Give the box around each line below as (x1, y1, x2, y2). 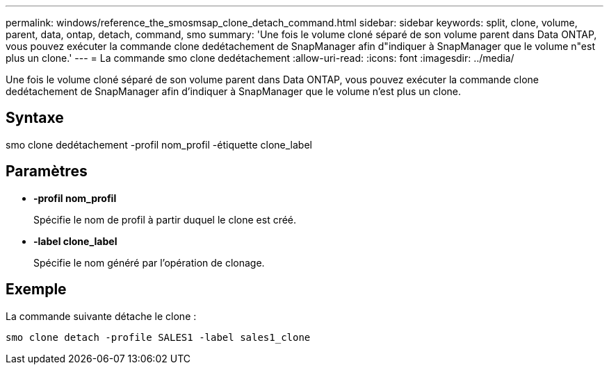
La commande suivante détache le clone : (6, 310, 197, 322)
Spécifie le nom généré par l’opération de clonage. (33, 256, 265, 269)
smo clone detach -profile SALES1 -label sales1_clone (6, 331, 311, 343)
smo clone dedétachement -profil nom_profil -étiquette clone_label (6, 138, 312, 151)
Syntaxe (6, 109, 64, 127)
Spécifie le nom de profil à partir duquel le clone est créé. (33, 213, 297, 226)
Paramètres (6, 162, 88, 180)
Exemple (6, 280, 67, 298)
